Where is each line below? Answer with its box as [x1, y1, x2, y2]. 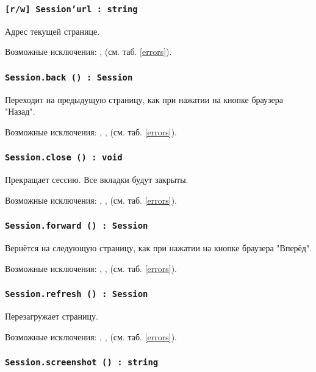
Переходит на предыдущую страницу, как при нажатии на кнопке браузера [5, 93, 283, 106]
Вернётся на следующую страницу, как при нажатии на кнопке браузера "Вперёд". [5, 241, 312, 254]
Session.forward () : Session [5, 221, 148, 231]
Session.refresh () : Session [5, 289, 148, 299]
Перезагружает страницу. [5, 310, 98, 323]
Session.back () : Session [5, 72, 133, 82]
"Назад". [5, 105, 35, 118]
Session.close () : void [5, 152, 123, 163]
